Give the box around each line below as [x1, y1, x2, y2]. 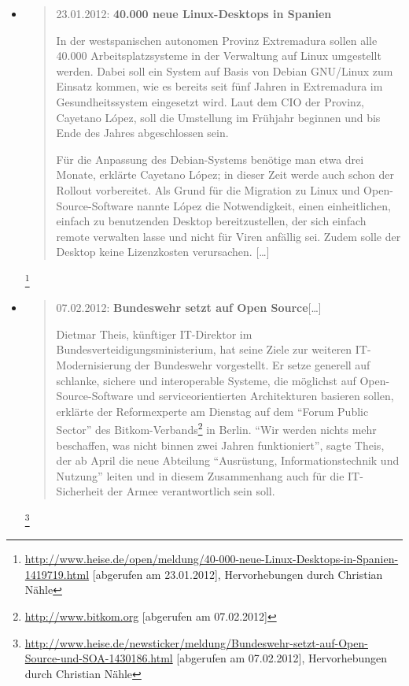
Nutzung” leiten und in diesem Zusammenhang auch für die [56, 467, 345, 484]
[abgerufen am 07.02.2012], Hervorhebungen [176, 650, 388, 666]
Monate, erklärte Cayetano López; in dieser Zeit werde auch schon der [56, 166, 395, 183]
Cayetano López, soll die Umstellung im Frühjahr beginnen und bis [56, 109, 381, 125]
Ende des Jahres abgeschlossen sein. [56, 124, 229, 141]
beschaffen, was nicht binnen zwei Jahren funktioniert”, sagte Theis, [56, 436, 385, 453]
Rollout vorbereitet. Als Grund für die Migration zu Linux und [56, 181, 360, 198]
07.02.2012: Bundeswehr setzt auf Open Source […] [56, 299, 322, 316]
